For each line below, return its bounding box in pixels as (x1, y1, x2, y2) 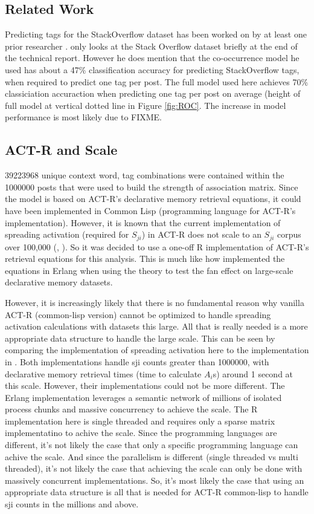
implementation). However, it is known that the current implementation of (5, 216, 281, 229)
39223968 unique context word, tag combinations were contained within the (5, 169, 284, 181)
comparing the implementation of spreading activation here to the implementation (5, 343, 309, 356)
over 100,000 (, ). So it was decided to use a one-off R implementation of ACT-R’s (5, 240, 309, 253)
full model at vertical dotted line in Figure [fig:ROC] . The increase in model (5, 99, 286, 111)
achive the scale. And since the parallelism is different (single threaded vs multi (5, 450, 298, 463)
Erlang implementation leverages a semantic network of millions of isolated (5, 391, 282, 403)
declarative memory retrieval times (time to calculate (5, 367, 202, 380)
